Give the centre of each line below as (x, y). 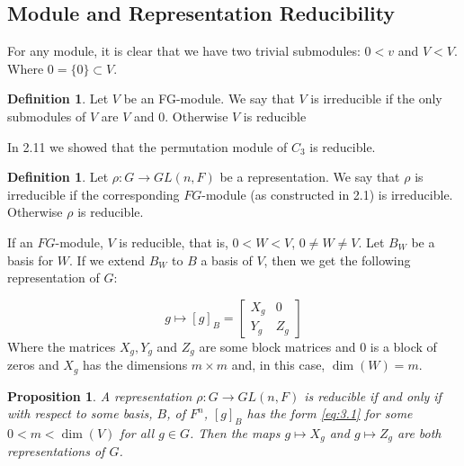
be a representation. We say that (310, 177)
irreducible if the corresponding (94, 194)
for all (137, 433)
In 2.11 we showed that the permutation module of (147, 146)
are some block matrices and (277, 346)
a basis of (227, 260)
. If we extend (107, 260)
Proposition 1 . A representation (100, 395)
